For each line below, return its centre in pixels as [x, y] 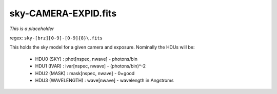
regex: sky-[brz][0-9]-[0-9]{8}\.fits [56, 38]
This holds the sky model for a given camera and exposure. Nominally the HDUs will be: [102, 47]
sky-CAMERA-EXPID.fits [63, 13]
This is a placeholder [32, 29]
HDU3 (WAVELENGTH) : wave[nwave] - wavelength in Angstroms [104, 80]
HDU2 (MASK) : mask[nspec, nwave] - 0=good [85, 73]
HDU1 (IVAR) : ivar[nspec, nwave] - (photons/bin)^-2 [91, 66]
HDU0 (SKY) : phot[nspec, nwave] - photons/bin [86, 59]
